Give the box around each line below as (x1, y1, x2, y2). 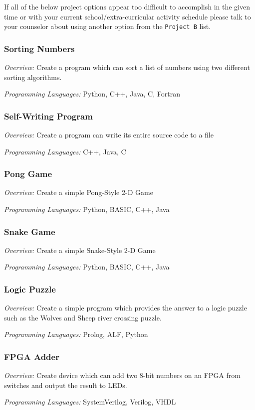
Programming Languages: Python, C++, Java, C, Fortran (4, 88, 180, 99)
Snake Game (4, 225, 55, 237)
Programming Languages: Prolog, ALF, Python (4, 329, 148, 339)
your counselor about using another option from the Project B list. (4, 21, 211, 31)
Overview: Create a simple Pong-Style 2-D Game (4, 187, 153, 197)
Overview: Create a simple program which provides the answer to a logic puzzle (4, 302, 247, 313)
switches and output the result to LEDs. (4, 379, 127, 390)
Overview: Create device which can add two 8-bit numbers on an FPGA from (4, 370, 241, 380)
